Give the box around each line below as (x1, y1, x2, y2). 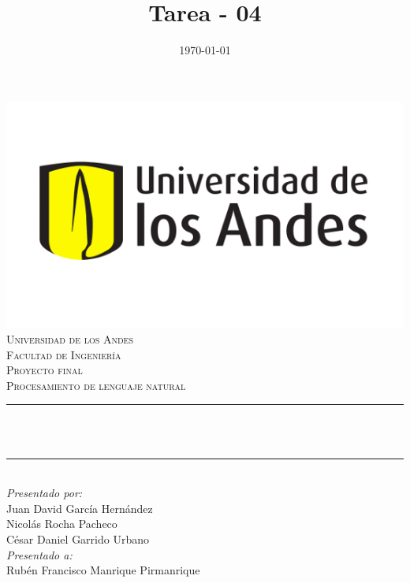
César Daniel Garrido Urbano (6, 530, 149, 547)
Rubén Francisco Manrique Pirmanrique (6, 562, 200, 578)
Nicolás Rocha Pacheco (6, 515, 117, 532)
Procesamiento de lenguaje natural (6, 377, 186, 393)
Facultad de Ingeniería (6, 346, 121, 362)
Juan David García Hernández (6, 499, 153, 516)
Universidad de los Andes (6, 330, 133, 347)
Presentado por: (6, 485, 83, 501)
